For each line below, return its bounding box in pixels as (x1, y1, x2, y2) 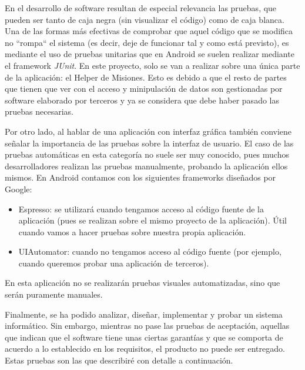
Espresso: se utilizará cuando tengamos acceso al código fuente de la (18, 202, 264, 215)
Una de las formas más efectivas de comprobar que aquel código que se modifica (5, 25, 293, 37)
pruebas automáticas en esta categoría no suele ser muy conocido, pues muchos (5, 148, 289, 161)
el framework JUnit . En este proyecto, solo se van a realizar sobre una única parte (5, 59, 300, 71)
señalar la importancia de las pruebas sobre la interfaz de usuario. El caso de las (5, 136, 294, 149)
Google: (5, 182, 32, 195)
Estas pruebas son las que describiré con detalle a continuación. (5, 354, 233, 366)
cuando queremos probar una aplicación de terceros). (18, 256, 209, 269)
